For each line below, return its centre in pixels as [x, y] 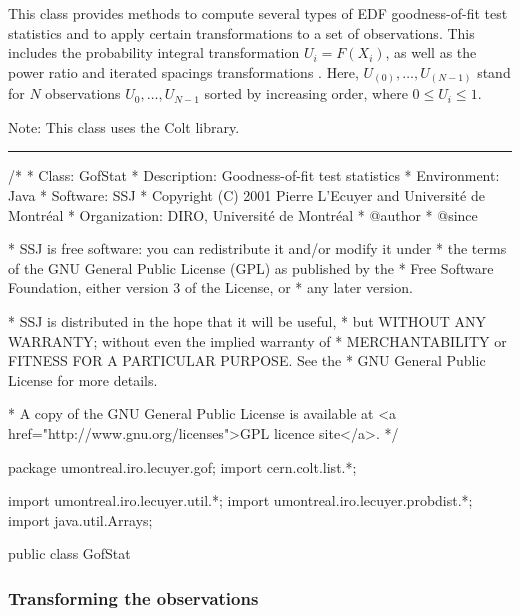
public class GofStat [69, 553]
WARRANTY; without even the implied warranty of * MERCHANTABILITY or [257, 340]
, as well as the [431, 52]
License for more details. [83, 379]
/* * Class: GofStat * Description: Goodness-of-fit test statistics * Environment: [254, 175]
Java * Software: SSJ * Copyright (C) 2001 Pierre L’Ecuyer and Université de [246, 195]
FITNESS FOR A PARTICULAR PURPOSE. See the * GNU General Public [247, 360]
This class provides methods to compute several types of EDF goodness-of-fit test [258, 13]
